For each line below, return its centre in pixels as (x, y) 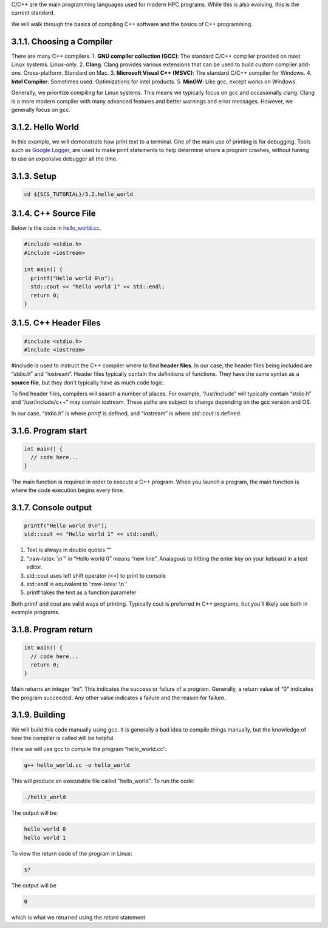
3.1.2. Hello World (45, 127)
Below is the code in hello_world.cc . (56, 228)
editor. (34, 567)
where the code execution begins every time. (68, 490)
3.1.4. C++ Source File (53, 214)
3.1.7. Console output (52, 507)
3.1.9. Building (39, 715)
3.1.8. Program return (52, 629)
